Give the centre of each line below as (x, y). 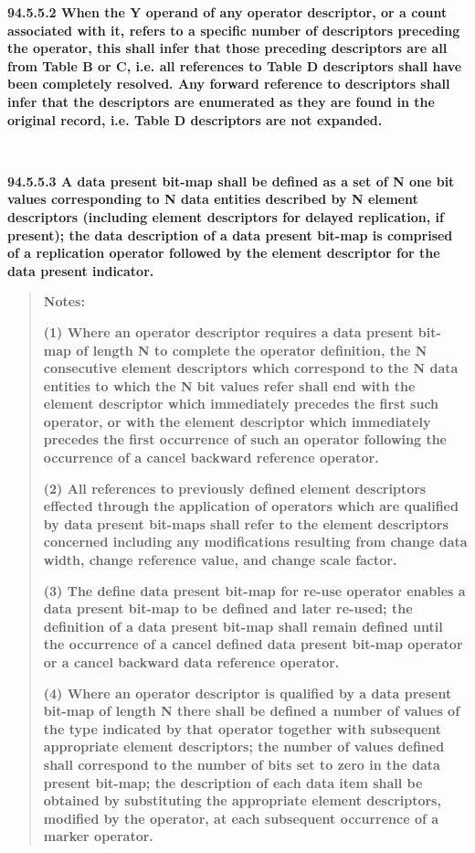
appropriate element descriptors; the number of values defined (244, 746)
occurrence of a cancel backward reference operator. (211, 458)
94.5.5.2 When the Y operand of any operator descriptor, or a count (227, 12)
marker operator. (98, 836)
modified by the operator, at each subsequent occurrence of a (241, 818)
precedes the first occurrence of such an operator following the (245, 439)
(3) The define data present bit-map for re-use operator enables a (254, 590)
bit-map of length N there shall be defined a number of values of (252, 711)
